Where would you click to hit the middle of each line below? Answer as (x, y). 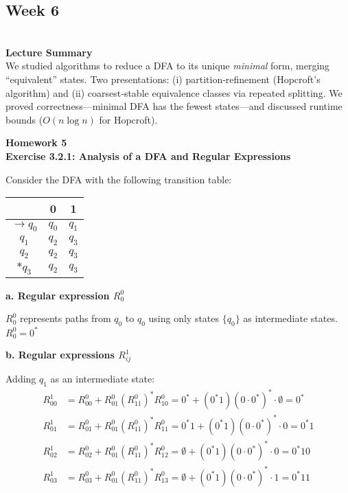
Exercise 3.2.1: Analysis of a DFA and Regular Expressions (148, 156)
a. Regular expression (58, 295)
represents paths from (65, 318)
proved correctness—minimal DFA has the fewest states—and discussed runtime (174, 106)
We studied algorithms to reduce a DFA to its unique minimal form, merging (168, 66)
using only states (184, 318)
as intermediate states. (290, 318)
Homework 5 (36, 142)
